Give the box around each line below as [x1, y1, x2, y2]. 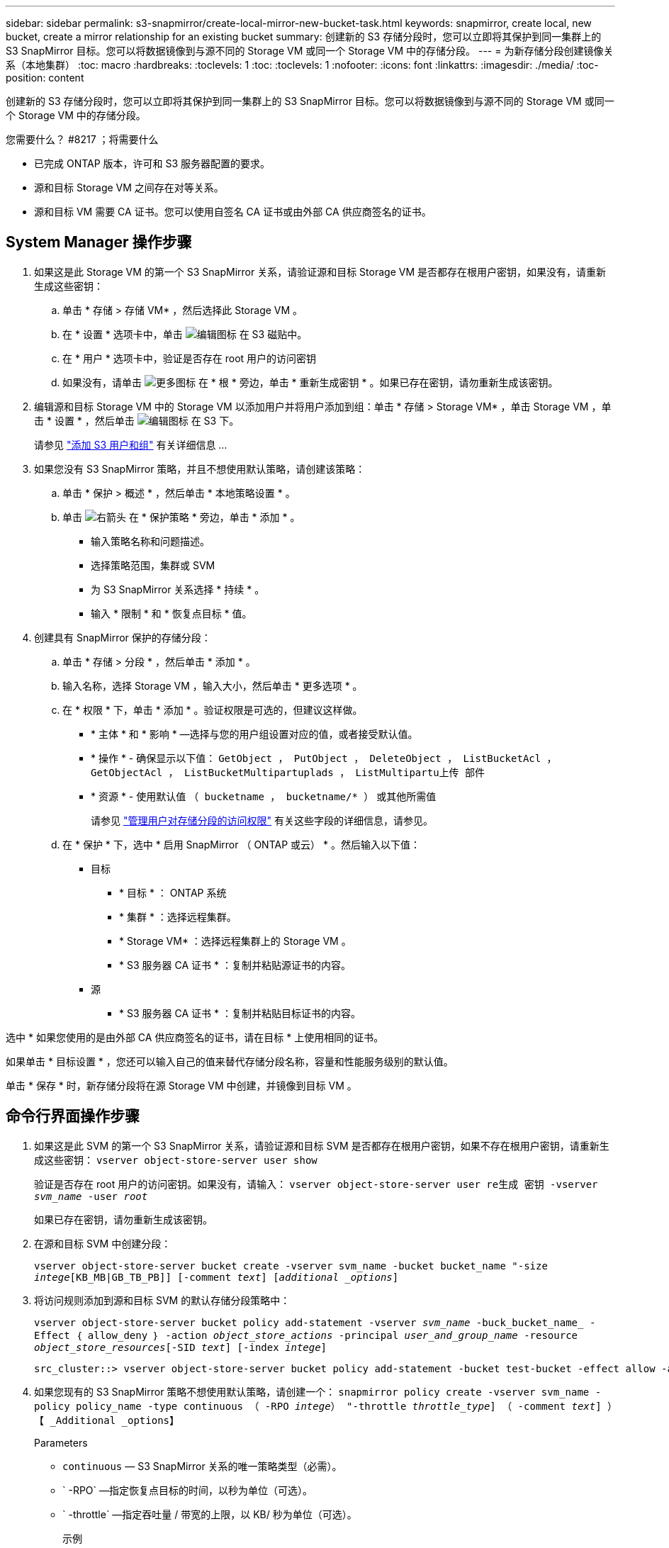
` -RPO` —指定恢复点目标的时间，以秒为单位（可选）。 [62, 1483, 313, 1496]
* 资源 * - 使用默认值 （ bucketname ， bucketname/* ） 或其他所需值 [91, 790, 437, 802]
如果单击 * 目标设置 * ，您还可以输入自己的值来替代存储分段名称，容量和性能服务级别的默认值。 [6, 1055, 454, 1067]
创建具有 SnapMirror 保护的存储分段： [34, 631, 211, 644]
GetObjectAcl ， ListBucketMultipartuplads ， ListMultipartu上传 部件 [91, 766, 485, 778]
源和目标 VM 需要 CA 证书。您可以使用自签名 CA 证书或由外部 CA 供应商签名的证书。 [34, 206, 432, 218]
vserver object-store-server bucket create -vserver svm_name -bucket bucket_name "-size [34, 1260, 548, 1272]
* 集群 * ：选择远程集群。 [119, 910, 237, 923]
